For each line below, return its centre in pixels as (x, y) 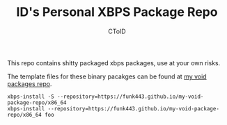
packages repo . (30, 83)
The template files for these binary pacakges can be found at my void (107, 76)
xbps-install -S (31, 97)
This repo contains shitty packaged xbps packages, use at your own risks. (114, 62)
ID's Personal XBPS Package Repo (117, 12)
